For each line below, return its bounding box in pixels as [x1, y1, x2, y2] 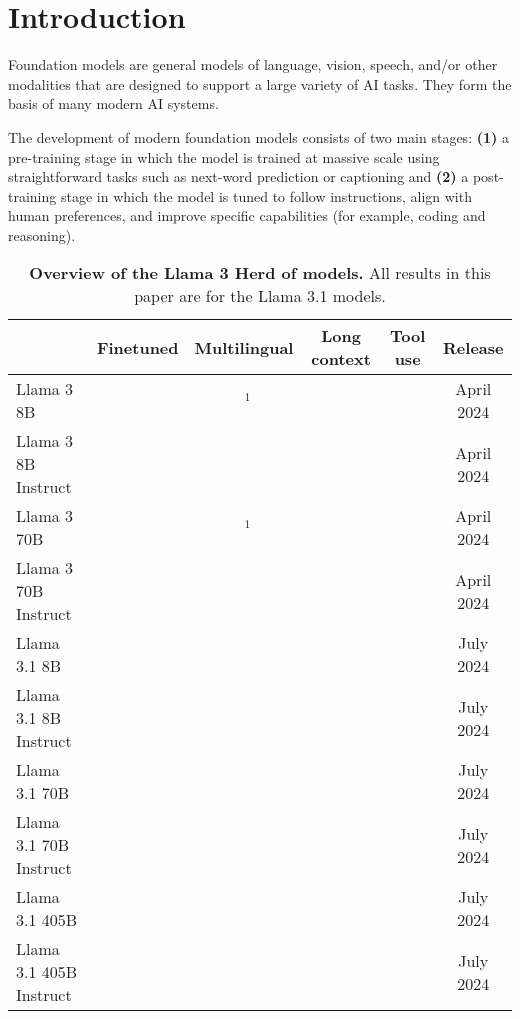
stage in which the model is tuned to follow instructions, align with [60, 185, 472, 206]
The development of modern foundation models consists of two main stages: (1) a [8, 126, 509, 147]
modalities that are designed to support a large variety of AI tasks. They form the [8, 73, 512, 94]
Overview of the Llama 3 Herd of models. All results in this [29, 261, 491, 285]
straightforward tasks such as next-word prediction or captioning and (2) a [8, 166, 469, 187]
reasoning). [8, 224, 76, 245]
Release [443, 335, 504, 359]
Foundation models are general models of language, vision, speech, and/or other [8, 54, 498, 75]
